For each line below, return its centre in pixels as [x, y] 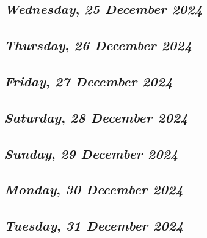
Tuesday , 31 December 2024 [94, 225]
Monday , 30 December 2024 [94, 189]
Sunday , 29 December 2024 [91, 153]
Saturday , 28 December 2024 [96, 117]
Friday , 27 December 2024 [89, 81]
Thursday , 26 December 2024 [98, 45]
